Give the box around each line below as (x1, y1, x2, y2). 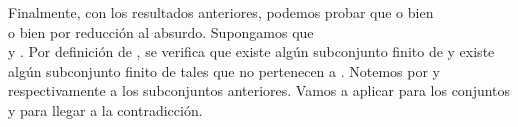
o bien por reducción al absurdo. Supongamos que (8, 21, 314, 42)
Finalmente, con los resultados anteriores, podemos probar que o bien (8, 2, 434, 22)
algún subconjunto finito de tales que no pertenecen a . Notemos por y (8, 60, 440, 81)
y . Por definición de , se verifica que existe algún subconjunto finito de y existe (8, 41, 495, 62)
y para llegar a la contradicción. (8, 99, 203, 120)
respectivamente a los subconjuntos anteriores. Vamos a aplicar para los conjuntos (8, 80, 511, 101)
